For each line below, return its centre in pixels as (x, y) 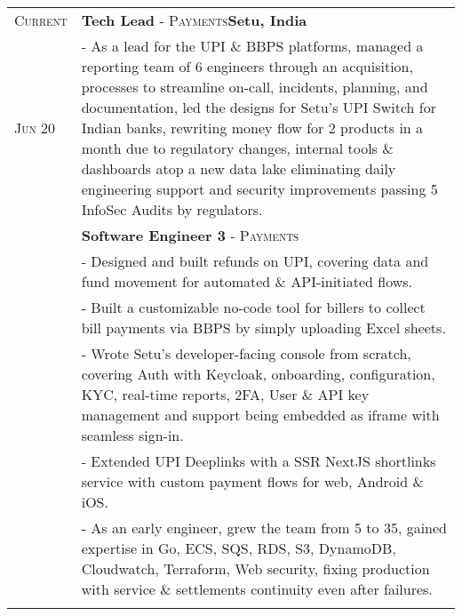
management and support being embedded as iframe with (260, 415)
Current (41, 20)
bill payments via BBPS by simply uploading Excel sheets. (263, 328)
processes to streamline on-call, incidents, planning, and (255, 87)
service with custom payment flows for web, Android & (252, 481)
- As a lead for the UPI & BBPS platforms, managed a (252, 46)
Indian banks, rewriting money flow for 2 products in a (252, 128)
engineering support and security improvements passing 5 (259, 189)
